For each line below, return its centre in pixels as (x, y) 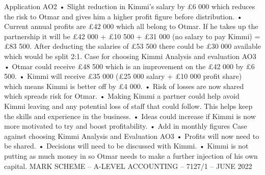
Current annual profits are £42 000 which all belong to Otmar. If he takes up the (131, 26)
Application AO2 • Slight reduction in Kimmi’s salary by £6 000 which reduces (130, 6)
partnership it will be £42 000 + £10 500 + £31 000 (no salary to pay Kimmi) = (132, 36)
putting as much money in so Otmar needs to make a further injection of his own (131, 155)
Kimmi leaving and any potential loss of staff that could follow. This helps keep (128, 106)
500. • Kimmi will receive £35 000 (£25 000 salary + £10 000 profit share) (123, 76)
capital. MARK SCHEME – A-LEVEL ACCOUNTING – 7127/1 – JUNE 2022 (128, 166)
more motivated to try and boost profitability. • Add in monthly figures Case (126, 126)
